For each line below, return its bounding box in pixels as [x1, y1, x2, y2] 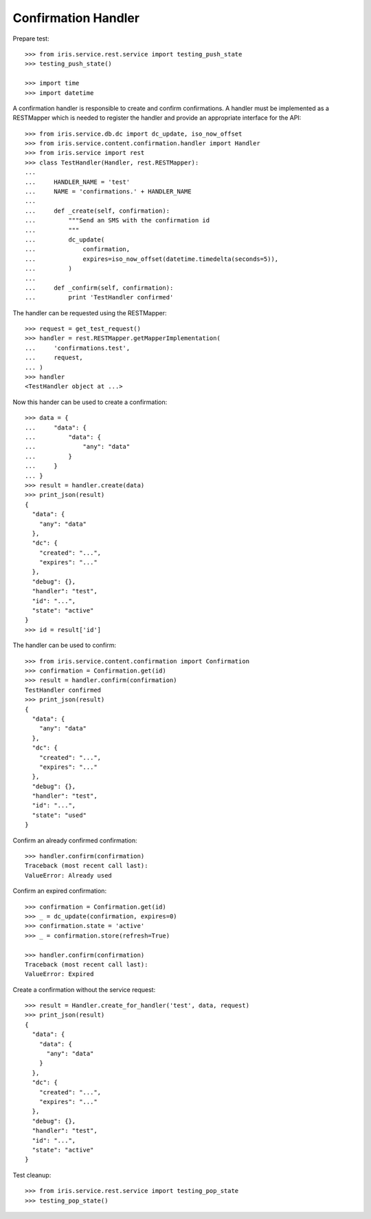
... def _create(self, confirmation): [25, 206, 170, 215]
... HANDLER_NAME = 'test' [25, 178, 131, 186]
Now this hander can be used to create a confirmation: [12, 398, 168, 406]
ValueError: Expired [25, 971, 94, 978]
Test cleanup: [12, 1171, 52, 1179]
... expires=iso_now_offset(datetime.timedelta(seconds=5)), [25, 255, 279, 263]
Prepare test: [12, 34, 49, 43]
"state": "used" [32, 811, 87, 819]
